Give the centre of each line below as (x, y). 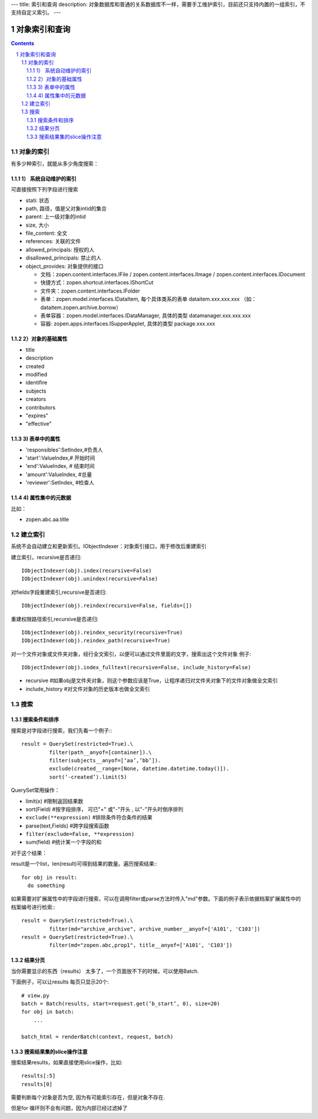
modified (36, 374)
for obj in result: (49, 877)
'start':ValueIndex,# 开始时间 (60, 458)
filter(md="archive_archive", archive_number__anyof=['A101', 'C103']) (155, 929)
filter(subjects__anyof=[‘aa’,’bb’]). (105, 760)
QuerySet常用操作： (35, 790)
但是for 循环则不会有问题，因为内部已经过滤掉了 (69, 1108)
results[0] (37, 1084)
